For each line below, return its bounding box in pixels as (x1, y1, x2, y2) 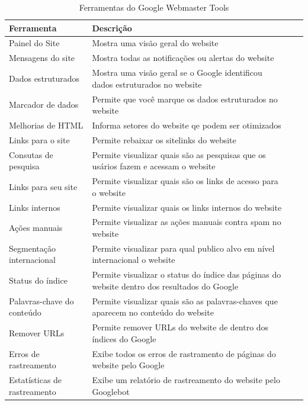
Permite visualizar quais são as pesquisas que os (92, 148, 266, 160)
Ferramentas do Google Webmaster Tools (79, 1, 229, 13)
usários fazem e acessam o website (92, 160, 216, 172)
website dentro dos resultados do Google (92, 279, 239, 292)
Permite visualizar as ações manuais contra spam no (92, 216, 281, 228)
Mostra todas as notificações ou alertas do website (92, 52, 274, 64)
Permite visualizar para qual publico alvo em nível (92, 242, 275, 254)
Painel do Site (9, 37, 60, 49)
